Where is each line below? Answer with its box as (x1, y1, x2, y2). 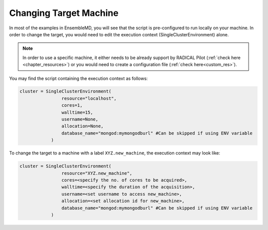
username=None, (61, 117, 99, 122)
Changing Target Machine (9, 7, 119, 18)
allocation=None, (61, 123, 104, 129)
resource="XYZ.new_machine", (61, 170, 133, 176)
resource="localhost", (61, 95, 117, 101)
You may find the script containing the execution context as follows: (9, 75, 148, 81)
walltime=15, (61, 109, 93, 115)
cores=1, (61, 102, 83, 108)
